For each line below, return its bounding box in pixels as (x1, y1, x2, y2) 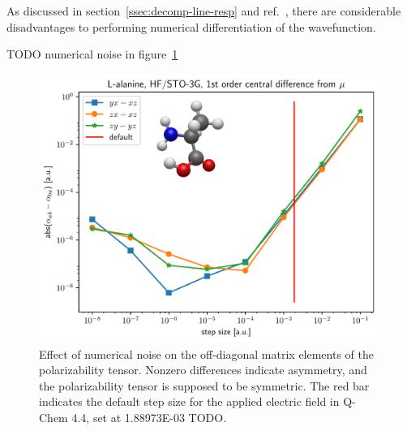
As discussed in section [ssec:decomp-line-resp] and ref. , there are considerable (6, 2, 401, 19)
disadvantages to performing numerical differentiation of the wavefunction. (6, 18, 376, 35)
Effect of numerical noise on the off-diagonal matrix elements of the (39, 345, 374, 362)
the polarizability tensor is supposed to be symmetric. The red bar (39, 377, 370, 394)
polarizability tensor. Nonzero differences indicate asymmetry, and (39, 361, 367, 378)
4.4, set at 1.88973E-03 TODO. (71, 409, 227, 425)
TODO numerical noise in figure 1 (6, 45, 178, 62)
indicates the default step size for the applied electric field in (39, 393, 340, 410)
